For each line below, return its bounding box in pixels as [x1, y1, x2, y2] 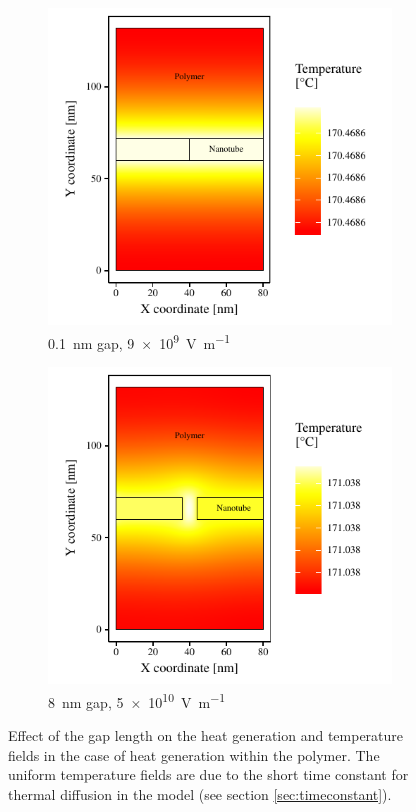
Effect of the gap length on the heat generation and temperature [8, 725, 404, 746]
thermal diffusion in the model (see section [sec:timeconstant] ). [8, 783, 392, 804]
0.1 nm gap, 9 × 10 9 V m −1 [48, 329, 231, 353]
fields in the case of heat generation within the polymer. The [8, 744, 380, 765]
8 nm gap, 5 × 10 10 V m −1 [48, 688, 226, 712]
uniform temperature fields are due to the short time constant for [8, 764, 409, 785]
